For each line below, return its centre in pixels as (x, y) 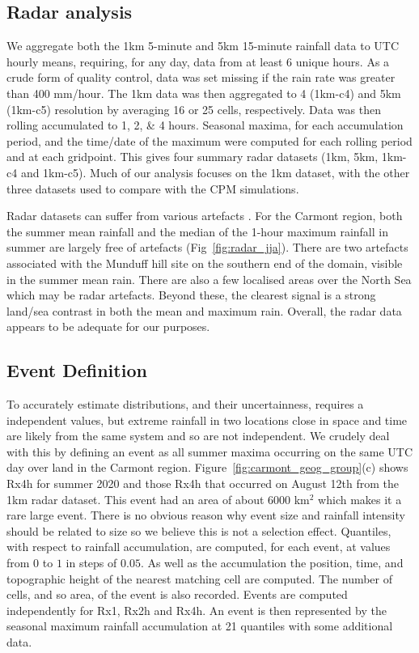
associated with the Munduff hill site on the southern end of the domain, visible (205, 263)
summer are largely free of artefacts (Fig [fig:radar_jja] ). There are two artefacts (207, 247)
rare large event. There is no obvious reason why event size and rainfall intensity (206, 515)
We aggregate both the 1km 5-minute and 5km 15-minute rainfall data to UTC (203, 46)
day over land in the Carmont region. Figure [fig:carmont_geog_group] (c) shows (207, 467)
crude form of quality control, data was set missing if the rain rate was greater (201, 77)
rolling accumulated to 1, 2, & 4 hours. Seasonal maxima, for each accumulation (205, 125)
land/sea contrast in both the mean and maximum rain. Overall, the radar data (204, 310)
